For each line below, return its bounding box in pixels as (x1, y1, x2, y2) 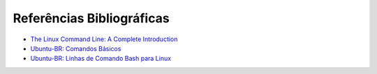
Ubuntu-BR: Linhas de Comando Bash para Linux (30, 54, 171, 63)
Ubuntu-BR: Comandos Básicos (30, 44, 121, 52)
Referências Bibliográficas (13, 10, 170, 26)
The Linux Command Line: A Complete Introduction (30, 35, 178, 43)
